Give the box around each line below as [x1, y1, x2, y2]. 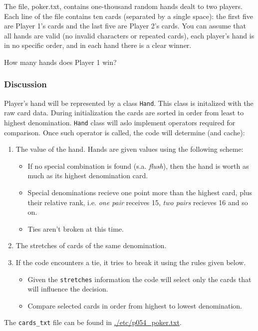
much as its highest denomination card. [27, 170, 148, 181]
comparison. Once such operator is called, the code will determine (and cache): [4, 127, 245, 137]
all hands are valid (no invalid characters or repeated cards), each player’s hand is [4, 30, 255, 40]
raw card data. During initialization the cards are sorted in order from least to [4, 107, 244, 118]
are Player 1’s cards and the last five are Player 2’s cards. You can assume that [4, 20, 246, 31]
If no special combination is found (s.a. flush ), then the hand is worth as [27, 160, 249, 171]
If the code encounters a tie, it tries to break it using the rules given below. [15, 257, 246, 268]
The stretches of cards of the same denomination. [15, 240, 167, 251]
